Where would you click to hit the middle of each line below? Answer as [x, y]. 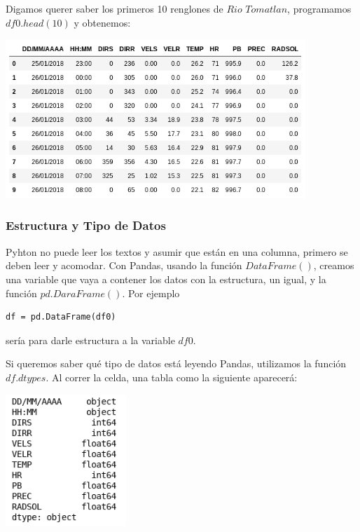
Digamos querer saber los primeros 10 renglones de [115, 8]
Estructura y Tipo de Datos [86, 225]
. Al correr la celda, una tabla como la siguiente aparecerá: [172, 377]
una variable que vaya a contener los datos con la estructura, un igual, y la [166, 279]
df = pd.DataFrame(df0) [61, 317]
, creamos [334, 265]
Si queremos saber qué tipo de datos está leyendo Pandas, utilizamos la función [176, 363]
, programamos [319, 8]
